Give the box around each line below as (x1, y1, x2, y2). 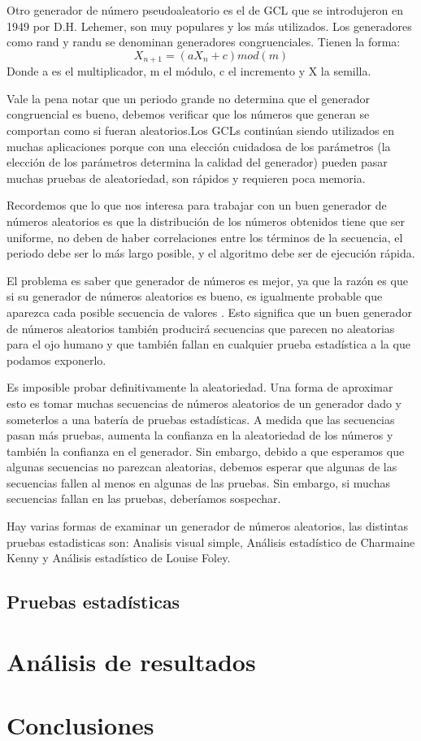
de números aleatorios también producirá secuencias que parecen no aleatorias (7, 319, 395, 336)
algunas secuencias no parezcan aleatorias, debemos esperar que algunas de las (7, 458, 397, 475)
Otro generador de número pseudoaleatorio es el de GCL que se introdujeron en (7, 2, 404, 18)
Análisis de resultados (7, 644, 256, 678)
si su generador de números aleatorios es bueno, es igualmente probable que (7, 288, 383, 305)
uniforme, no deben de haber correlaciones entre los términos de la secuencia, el (7, 228, 403, 245)
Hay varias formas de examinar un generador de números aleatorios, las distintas (7, 518, 408, 535)
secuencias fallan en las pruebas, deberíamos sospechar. (7, 490, 281, 507)
